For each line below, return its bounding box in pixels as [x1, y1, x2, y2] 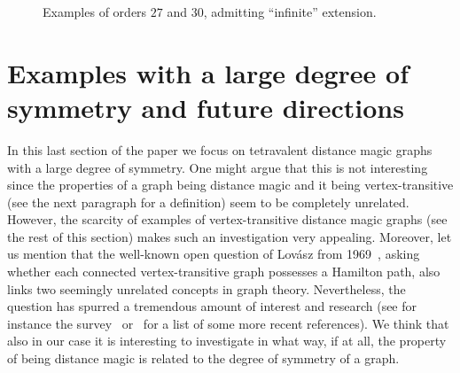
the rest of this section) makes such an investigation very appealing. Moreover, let [7, 227, 452, 245]
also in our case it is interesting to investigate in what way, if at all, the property [7, 331, 447, 350]
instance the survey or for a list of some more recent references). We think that [7, 314, 449, 332]
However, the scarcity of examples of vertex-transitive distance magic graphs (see [7, 210, 448, 229]
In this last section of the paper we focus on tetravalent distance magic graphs [7, 140, 433, 159]
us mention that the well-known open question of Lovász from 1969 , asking [7, 245, 420, 263]
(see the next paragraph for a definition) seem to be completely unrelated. [7, 192, 409, 211]
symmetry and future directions [7, 89, 404, 125]
